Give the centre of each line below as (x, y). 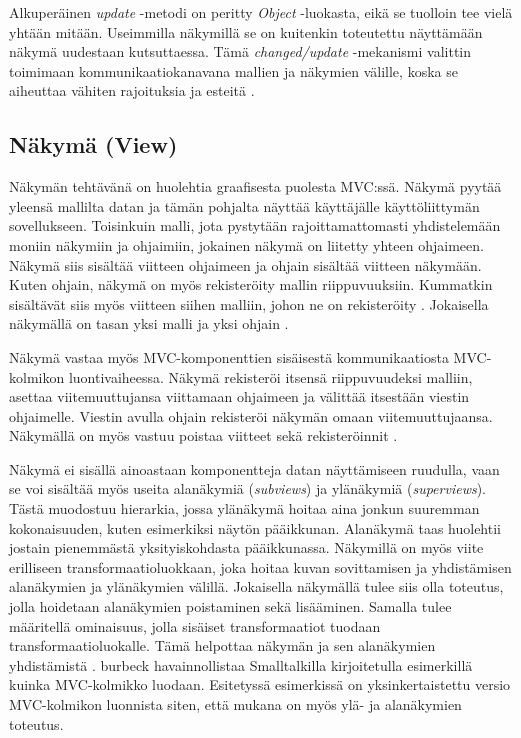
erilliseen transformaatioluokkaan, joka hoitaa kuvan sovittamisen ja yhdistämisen (260, 566)
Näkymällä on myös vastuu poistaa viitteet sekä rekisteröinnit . (203, 435)
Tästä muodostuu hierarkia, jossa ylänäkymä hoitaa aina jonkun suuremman (244, 508)
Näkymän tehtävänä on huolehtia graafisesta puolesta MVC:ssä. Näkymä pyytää (255, 186)
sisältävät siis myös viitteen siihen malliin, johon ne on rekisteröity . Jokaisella (249, 303)
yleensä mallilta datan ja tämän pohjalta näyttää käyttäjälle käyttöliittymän (244, 205)
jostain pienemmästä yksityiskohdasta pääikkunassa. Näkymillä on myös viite (246, 547)
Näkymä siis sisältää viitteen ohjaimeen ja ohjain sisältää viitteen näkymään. (245, 264)
